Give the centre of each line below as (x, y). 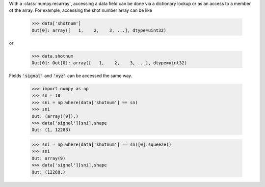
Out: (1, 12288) (51, 130)
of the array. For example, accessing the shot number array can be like (80, 10)
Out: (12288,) (49, 172)
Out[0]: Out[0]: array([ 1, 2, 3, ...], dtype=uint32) (109, 63)
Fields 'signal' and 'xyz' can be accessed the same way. (71, 76)
